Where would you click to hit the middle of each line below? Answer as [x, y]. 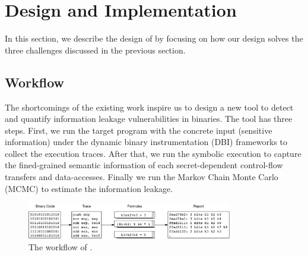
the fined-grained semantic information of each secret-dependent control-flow [144, 165]
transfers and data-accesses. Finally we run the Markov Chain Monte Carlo [142, 177]
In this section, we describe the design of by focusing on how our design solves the [154, 38]
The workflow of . [61, 247]
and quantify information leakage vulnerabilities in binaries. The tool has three [149, 119]
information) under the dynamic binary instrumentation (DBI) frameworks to [146, 142]
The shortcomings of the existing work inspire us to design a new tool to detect [149, 107]
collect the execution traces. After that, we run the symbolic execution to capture [153, 153]
